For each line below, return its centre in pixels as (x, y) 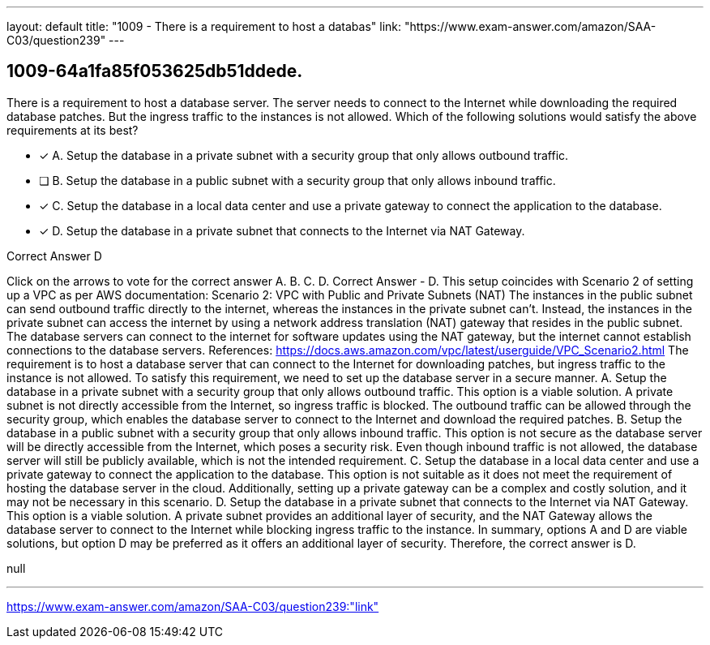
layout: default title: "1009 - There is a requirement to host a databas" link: (204, 26)
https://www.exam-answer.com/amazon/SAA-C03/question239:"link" (193, 606)
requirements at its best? (73, 130)
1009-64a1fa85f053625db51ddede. (155, 71)
